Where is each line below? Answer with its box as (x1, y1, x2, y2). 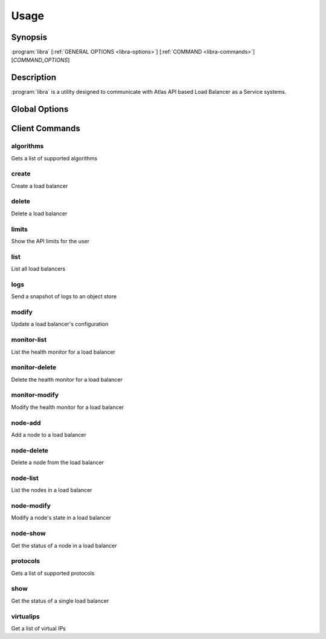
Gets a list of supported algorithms (11, 154, 98, 162)
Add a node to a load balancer (11, 431, 87, 438)
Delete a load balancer (11, 209, 68, 217)
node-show (11, 529, 46, 538)
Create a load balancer (11, 182, 68, 189)
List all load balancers (11, 265, 66, 272)
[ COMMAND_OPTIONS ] (11, 56, 70, 64)
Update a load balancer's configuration (11, 321, 109, 328)
